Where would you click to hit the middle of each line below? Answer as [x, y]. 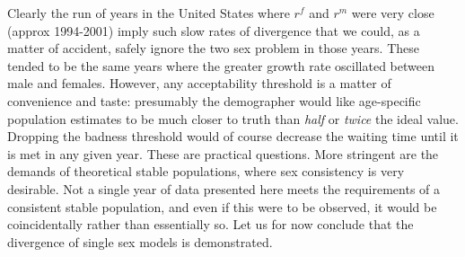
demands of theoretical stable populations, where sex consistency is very [206, 171]
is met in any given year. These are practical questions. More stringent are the [223, 153]
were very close [393, 13]
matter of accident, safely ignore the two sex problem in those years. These [213, 48]
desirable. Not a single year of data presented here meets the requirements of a [224, 188]
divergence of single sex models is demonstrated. [140, 241]
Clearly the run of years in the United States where [149, 13]
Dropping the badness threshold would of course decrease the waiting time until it [233, 136]
